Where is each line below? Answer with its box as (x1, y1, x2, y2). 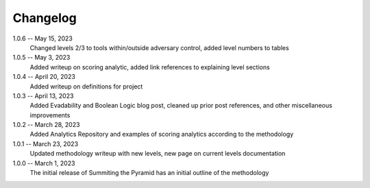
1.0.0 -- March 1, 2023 (12, 158, 75, 167)
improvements (29, 110, 71, 119)
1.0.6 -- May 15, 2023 (12, 34, 73, 43)
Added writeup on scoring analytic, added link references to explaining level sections (29, 62, 270, 71)
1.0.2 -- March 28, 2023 (12, 121, 80, 129)
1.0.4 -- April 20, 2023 (12, 73, 75, 81)
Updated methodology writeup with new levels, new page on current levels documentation (29, 150, 286, 158)
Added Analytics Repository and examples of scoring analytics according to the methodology (29, 130, 294, 139)
